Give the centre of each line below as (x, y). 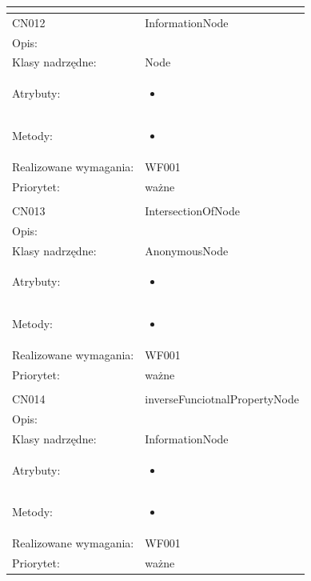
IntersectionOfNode (192, 210)
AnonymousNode (187, 250)
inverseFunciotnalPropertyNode (222, 399)
